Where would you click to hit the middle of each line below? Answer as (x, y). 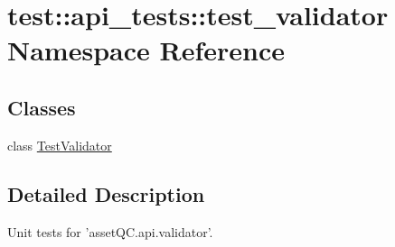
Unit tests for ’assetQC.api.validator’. (110, 231)
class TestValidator (60, 145)
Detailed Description (106, 193)
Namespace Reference (146, 50)
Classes (42, 107)
